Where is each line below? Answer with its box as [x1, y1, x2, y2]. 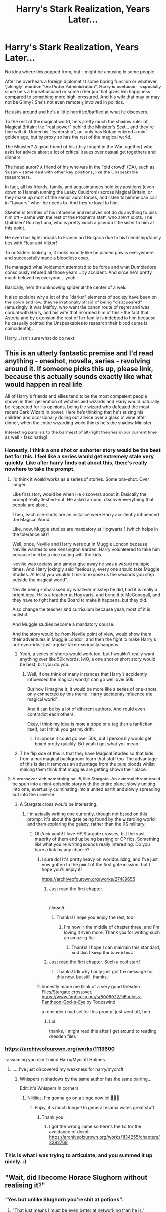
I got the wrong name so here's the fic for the [49, 1124, 142, 1130]
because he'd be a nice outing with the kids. [12, 552, 103, 558]
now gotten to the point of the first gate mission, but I [41, 862, 150, 867]
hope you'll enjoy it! [41, 866, 82, 873]
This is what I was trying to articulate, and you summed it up [5, 1152, 153, 1159]
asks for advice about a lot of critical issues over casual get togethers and [5, 149, 156, 155]
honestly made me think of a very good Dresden [41, 984, 140, 990]
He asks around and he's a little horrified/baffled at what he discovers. [5, 109, 149, 115]
